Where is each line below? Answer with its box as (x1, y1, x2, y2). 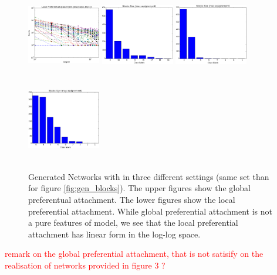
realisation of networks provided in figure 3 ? (5, 259, 165, 271)
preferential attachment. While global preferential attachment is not (28, 205, 272, 217)
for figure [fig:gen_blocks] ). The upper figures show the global (28, 182, 251, 194)
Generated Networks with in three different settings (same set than (28, 170, 269, 182)
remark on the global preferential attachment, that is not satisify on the (5, 247, 264, 260)
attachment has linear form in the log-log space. (28, 228, 201, 240)
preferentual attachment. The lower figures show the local (28, 193, 235, 206)
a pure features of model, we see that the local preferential (28, 216, 238, 229)
